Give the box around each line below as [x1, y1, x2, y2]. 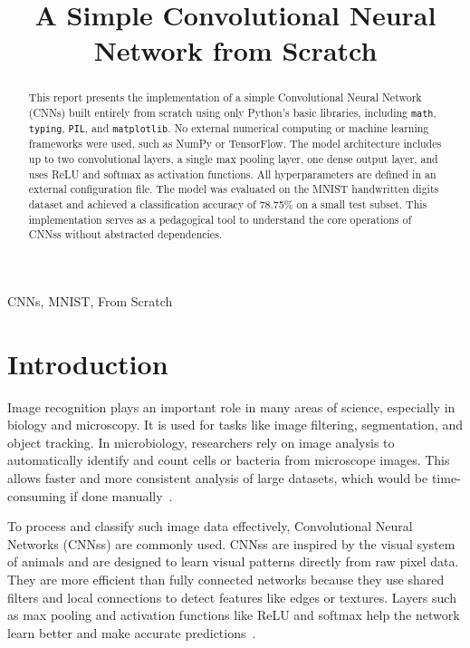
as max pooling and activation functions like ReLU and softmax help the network [7, 605, 460, 624]
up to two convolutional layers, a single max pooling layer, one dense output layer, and [28, 150, 438, 166]
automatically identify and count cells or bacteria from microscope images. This [7, 450, 450, 469]
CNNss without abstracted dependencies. [28, 227, 223, 242]
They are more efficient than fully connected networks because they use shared [7, 569, 445, 588]
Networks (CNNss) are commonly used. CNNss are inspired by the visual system [7, 534, 456, 553]
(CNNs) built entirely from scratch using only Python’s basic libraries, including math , [28, 105, 436, 121]
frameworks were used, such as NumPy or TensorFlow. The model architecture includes [28, 136, 442, 151]
